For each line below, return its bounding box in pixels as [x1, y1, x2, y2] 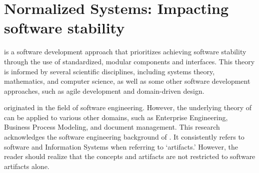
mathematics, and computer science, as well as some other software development [4, 76, 250, 86]
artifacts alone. [4, 161, 49, 171]
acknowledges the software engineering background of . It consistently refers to [4, 132, 244, 142]
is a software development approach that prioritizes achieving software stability [4, 46, 246, 57]
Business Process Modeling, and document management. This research [4, 122, 220, 132]
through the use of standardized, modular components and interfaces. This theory [4, 56, 255, 66]
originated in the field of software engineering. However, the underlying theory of [4, 102, 252, 113]
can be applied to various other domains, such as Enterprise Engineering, [4, 112, 228, 122]
